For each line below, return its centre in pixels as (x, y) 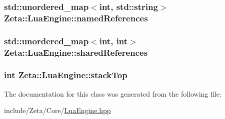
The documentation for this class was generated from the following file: (113, 93)
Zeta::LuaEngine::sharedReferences (76, 52)
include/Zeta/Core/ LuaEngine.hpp (57, 110)
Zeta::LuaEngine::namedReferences (76, 18)
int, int (113, 41)
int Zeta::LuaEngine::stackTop (66, 75)
